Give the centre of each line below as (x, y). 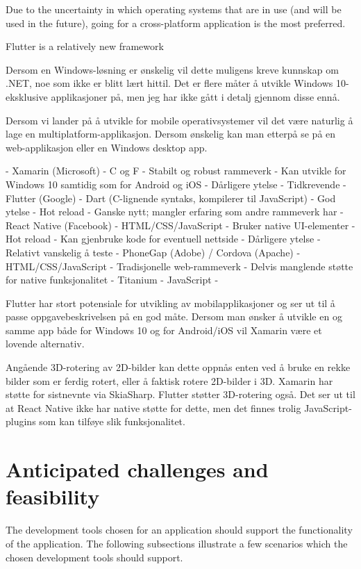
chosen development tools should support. (94, 557)
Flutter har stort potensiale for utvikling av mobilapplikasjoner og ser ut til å (170, 303)
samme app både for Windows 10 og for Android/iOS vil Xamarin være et (164, 330)
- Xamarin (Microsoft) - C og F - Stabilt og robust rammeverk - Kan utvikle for (176, 171)
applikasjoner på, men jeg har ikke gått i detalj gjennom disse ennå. (195, 96)
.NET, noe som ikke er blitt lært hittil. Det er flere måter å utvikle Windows (169, 83)
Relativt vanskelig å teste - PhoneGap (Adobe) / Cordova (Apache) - (153, 252)
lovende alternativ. (45, 344)
